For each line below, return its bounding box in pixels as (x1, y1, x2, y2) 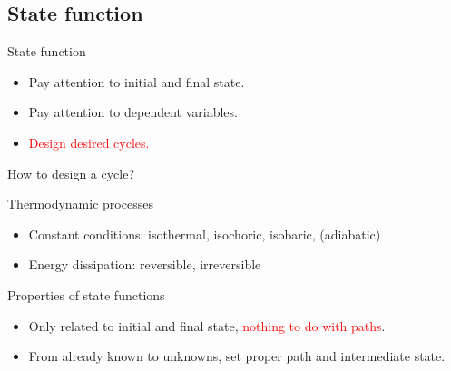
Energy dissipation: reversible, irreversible (28, 255, 261, 274)
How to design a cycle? (7, 163, 135, 182)
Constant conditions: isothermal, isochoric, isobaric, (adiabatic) (28, 224, 381, 243)
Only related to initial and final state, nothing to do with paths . (28, 316, 386, 335)
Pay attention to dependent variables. (28, 103, 238, 122)
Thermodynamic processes (7, 194, 153, 213)
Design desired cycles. (28, 132, 150, 151)
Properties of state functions (7, 285, 165, 304)
